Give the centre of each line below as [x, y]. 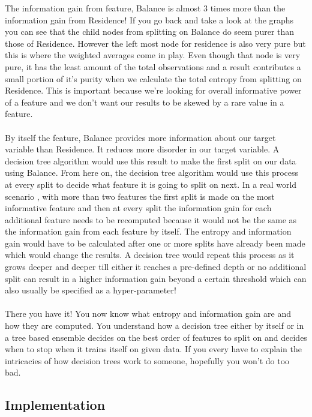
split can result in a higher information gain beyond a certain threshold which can [156, 278]
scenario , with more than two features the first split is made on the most [140, 196]
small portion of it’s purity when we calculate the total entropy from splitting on [153, 78]
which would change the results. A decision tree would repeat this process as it [150, 255]
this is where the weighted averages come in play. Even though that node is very [153, 55]
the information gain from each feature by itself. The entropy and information [148, 231]
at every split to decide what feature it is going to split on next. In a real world [151, 184]
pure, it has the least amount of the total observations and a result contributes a [153, 66]
